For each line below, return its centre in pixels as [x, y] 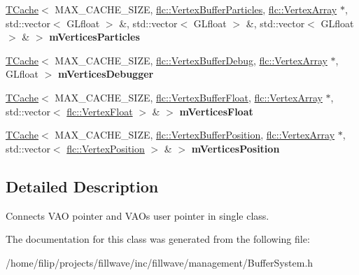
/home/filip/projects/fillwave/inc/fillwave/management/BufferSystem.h [160, 262]
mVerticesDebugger [106, 74]
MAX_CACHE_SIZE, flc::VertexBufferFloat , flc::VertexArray [189, 97]
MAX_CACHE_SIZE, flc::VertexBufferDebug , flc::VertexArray [191, 60]
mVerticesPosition [235, 148]
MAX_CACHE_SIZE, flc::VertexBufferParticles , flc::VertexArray [196, 9]
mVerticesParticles [94, 37]
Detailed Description [82, 186]
